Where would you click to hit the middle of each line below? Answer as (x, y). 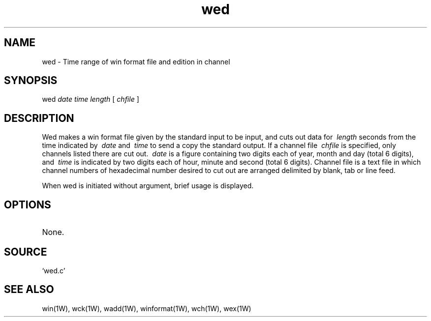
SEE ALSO (29, 290)
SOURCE (26, 252)
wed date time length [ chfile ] (91, 99)
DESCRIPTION (39, 118)
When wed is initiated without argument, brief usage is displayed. (148, 186)
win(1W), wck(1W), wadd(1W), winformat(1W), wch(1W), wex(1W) (147, 308)
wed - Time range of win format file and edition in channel (136, 61)
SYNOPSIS (31, 81)
